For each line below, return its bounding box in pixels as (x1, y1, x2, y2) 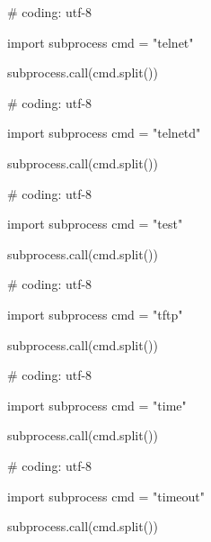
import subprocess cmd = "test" (7, 214, 183, 233)
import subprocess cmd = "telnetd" (7, 123, 201, 142)
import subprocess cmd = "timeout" (7, 486, 205, 505)
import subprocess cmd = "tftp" (7, 304, 183, 323)
